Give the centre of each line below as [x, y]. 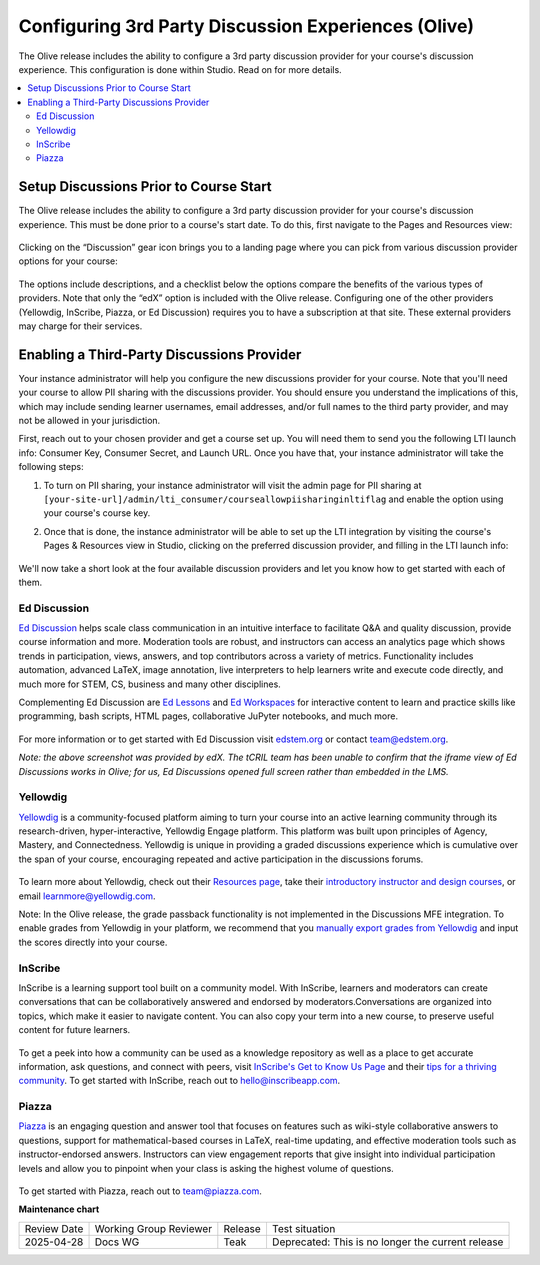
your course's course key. [97, 513]
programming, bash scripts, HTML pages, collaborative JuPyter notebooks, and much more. [208, 716]
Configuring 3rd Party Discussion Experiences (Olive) [246, 26]
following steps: [51, 467]
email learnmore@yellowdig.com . [87, 896]
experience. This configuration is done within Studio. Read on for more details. [180, 69]
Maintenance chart [59, 1209]
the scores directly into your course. [93, 942]
